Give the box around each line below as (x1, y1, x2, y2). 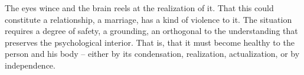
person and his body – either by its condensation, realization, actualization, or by (5, 47, 300, 60)
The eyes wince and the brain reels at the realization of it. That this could (5, 2, 274, 13)
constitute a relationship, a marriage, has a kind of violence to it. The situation (5, 13, 292, 25)
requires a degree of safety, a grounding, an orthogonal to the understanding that (5, 25, 298, 37)
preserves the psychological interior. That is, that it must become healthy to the (5, 36, 295, 48)
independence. (5, 59, 55, 71)
